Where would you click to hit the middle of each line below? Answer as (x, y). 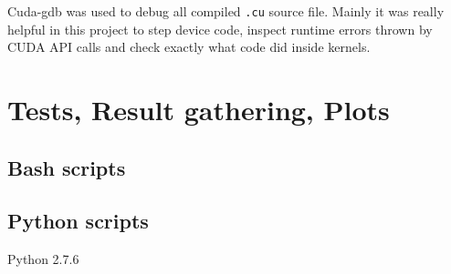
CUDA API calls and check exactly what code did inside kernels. (189, 47)
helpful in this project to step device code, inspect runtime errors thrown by (220, 29)
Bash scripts (67, 167)
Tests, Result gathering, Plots (199, 110)
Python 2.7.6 (43, 259)
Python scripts (78, 221)
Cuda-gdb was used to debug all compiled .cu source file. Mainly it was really (226, 11)
